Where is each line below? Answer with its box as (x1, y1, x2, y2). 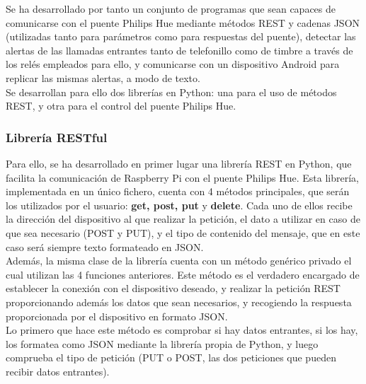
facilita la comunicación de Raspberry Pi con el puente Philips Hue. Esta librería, (6, 170, 359, 185)
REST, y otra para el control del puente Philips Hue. (6, 98, 236, 113)
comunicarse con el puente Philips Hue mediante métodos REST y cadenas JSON (6, 15, 360, 30)
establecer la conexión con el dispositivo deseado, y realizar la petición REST (6, 281, 341, 296)
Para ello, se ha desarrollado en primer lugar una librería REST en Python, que (6, 156, 352, 170)
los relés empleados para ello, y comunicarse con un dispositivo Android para (6, 57, 340, 71)
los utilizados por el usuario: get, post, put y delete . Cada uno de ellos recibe (6, 197, 353, 212)
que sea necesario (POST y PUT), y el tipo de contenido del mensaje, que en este (6, 225, 360, 240)
